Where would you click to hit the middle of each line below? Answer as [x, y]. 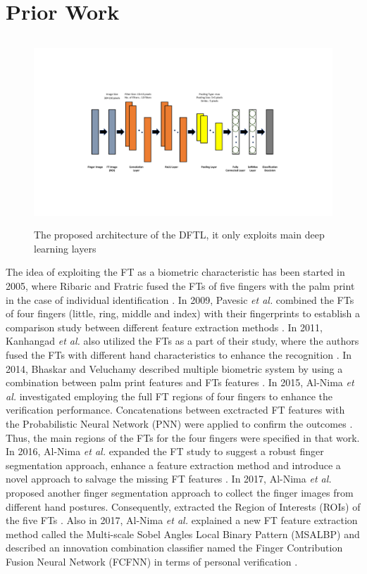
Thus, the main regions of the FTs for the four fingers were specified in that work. [183, 437]
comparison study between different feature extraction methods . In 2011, [164, 327]
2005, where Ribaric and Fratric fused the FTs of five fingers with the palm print [180, 286]
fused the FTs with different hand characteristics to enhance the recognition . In [179, 355]
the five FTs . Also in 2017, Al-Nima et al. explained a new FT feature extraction [182, 520]
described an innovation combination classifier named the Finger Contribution [174, 548]
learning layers [65, 248]
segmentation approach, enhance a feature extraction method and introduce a [173, 465]
